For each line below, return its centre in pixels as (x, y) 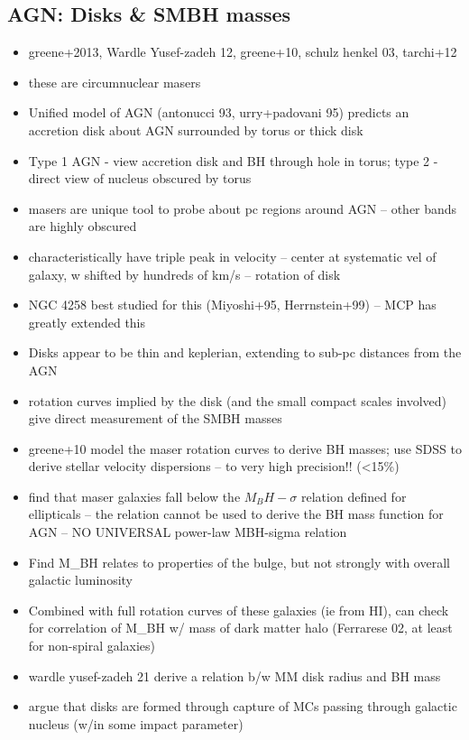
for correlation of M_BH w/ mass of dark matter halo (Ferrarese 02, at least (240, 628)
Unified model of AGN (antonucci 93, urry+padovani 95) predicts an (219, 112)
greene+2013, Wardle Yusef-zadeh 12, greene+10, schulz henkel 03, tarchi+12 (243, 52)
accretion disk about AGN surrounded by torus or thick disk (196, 129)
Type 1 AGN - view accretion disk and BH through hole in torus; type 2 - (233, 160)
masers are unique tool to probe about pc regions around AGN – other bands (243, 208)
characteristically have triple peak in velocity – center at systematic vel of (232, 256)
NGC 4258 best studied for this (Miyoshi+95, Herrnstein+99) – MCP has (232, 305)
